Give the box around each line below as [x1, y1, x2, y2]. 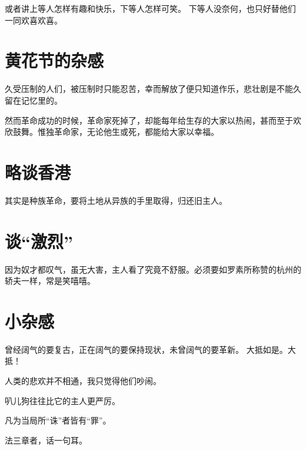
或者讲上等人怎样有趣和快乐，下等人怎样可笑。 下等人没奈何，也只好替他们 [5, 2, 296, 14]
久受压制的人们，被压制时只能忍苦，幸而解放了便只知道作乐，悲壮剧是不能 [5, 82, 293, 95]
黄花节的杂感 [5, 48, 104, 72]
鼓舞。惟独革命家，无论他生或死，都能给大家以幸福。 [12, 125, 219, 138]
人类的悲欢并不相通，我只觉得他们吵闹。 [5, 375, 161, 387]
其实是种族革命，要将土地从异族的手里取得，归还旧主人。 [5, 194, 227, 206]
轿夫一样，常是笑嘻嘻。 [5, 274, 95, 287]
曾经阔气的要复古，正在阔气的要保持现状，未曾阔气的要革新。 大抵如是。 [5, 343, 288, 355]
